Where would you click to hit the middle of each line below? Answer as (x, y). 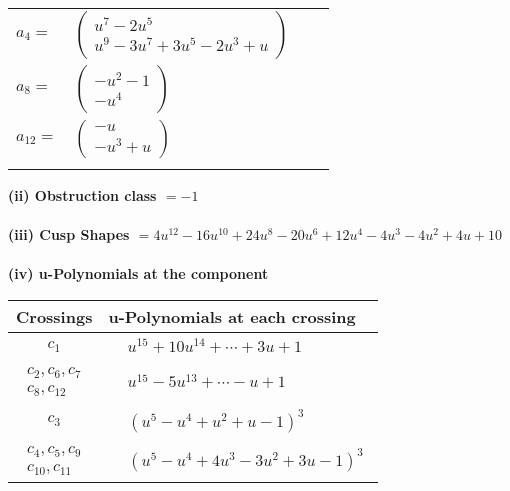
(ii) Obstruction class (82, 195)
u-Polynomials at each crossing (232, 316)
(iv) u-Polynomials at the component (138, 273)
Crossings (54, 316)
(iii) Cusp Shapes (69, 234)
